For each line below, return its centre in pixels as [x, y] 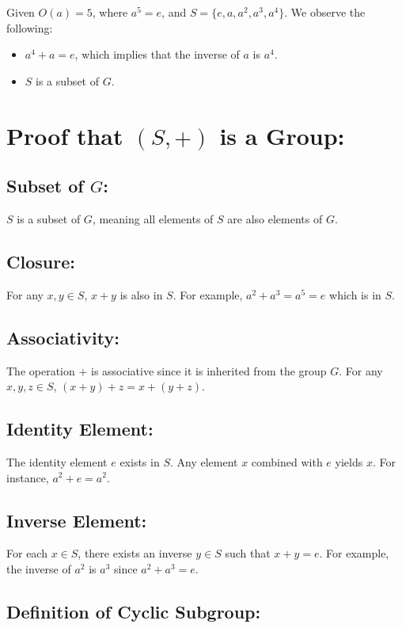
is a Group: [282, 135]
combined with [287, 461]
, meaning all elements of [153, 218]
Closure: [41, 261]
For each [27, 553]
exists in [140, 461]
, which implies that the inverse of [157, 54]
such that [248, 553]
